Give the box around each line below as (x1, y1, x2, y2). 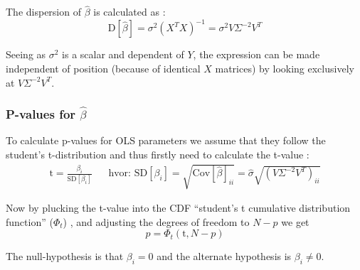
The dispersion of (6, 4, 81, 19)
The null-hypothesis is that (6, 249, 124, 264)
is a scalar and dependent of (62, 47, 184, 62)
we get (281, 214, 309, 229)
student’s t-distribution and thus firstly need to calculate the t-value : (6, 146, 309, 161)
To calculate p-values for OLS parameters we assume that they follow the (6, 133, 326, 148)
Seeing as (6, 47, 46, 62)
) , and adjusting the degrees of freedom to (63, 214, 250, 229)
